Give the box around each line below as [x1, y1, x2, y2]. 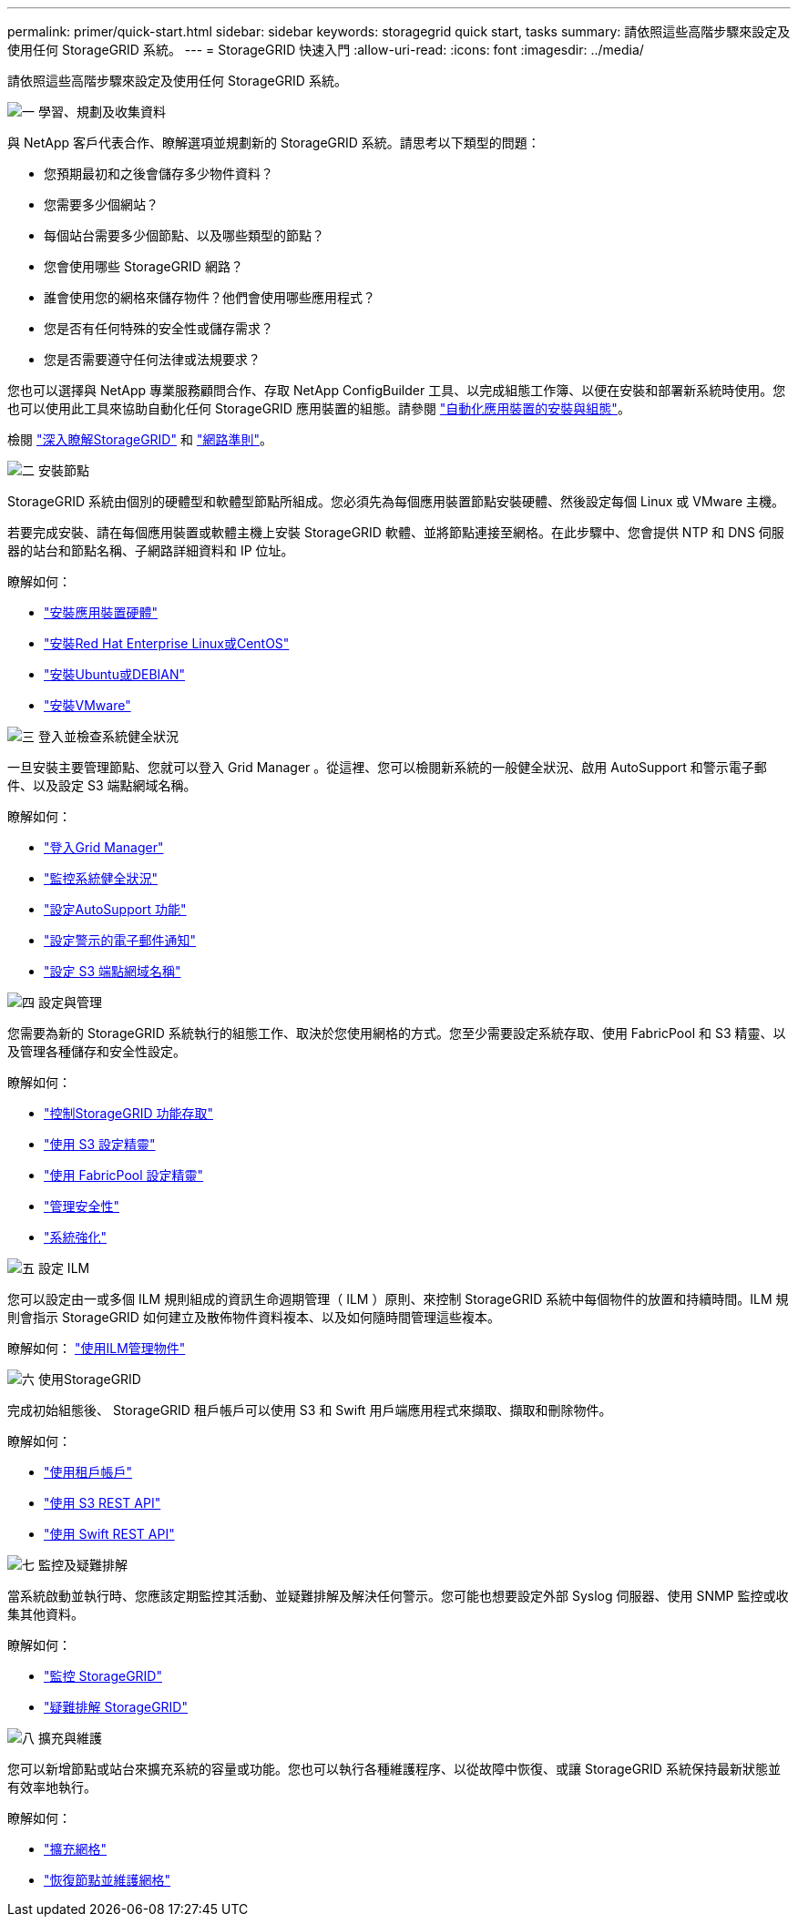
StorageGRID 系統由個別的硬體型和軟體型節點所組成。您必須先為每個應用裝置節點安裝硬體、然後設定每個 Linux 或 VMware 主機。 [7, 494, 785, 509]
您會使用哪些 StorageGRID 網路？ [44, 259, 243, 274]
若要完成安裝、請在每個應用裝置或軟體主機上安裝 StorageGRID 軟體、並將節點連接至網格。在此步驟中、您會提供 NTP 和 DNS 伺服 [7, 524, 784, 540]
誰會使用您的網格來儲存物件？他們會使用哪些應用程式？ [44, 290, 375, 305]
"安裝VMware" [44, 697, 131, 713]
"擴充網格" [44, 1841, 107, 1857]
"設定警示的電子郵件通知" [44, 932, 197, 948]
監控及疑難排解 [37, 1557, 128, 1573]
